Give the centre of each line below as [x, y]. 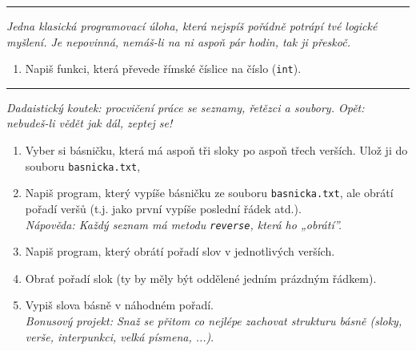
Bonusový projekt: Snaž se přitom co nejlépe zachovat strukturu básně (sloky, [214, 320]
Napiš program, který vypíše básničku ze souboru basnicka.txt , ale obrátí [209, 193]
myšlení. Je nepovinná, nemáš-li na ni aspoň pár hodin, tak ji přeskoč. [178, 41]
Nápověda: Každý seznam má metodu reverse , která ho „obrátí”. [184, 224]
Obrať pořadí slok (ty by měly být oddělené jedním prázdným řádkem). [201, 278]
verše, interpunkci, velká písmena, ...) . [120, 336]
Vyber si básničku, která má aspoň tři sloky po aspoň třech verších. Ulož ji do [216, 150]
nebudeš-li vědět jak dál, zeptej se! [90, 123]
